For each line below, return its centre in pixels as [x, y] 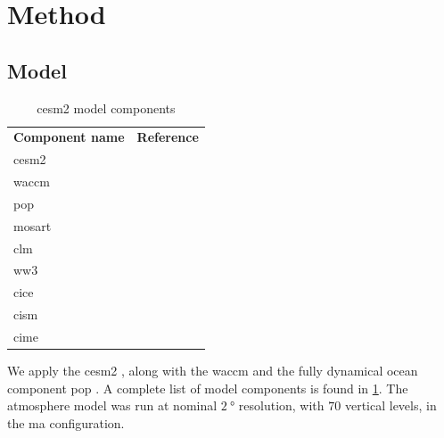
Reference [168, 137]
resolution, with [281, 405]
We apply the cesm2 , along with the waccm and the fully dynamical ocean [213, 371]
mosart [33, 225]
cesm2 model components [106, 107]
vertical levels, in [391, 405]
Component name [69, 137]
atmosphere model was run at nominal [112, 405]
